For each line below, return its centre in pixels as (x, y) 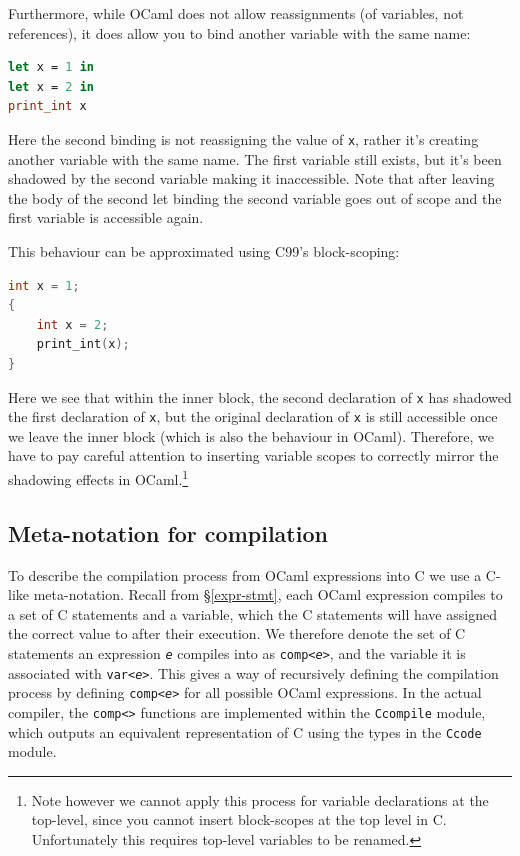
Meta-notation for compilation (168, 532)
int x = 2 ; (72, 324)
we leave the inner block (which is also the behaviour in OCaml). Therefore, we (251, 435)
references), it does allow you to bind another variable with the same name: (239, 32)
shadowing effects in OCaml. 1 (98, 477)
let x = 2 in (51, 86)
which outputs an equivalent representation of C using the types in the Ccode (245, 731)
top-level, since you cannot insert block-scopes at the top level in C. (239, 819)
